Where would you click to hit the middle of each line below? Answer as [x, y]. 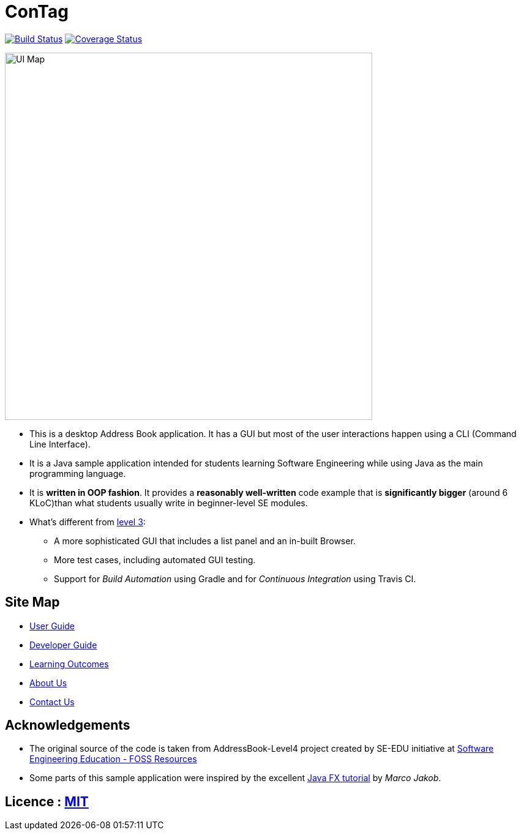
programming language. [78, 473]
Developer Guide [63, 645]
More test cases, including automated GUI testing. [155, 560]
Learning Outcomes [69, 664]
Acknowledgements [68, 725]
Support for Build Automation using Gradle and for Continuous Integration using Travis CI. [235, 579]
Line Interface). [60, 444]
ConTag [37, 12]
